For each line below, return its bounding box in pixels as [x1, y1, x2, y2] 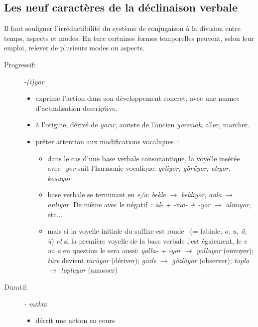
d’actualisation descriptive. [35, 102, 118, 113]
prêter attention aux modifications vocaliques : [35, 136, 179, 146]
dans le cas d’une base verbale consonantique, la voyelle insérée [47, 153, 240, 163]
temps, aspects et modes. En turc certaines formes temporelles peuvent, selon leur [4, 32, 254, 43]
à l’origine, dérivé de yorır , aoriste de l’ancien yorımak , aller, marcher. [35, 119, 250, 130]
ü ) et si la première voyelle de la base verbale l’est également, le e [47, 235, 247, 246]
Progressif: [4, 59, 36, 69]
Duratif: [4, 282, 28, 292]
